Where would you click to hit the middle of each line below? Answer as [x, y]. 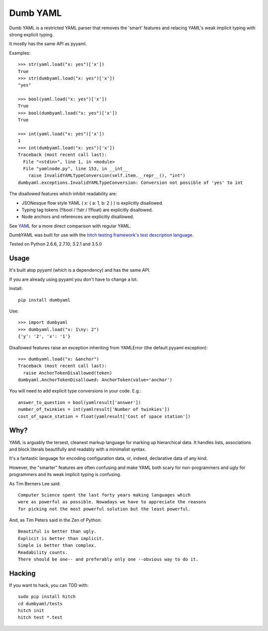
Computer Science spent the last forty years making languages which [104, 495]
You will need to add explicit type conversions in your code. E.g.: [75, 391]
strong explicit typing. [32, 34]
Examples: [20, 53]
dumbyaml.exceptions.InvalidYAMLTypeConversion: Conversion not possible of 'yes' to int [131, 182]
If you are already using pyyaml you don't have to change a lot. [74, 279]
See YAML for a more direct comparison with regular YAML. [70, 226]
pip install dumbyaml [44, 300]
